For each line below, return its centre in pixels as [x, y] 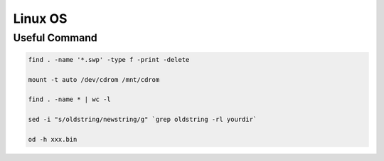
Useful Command [55, 38]
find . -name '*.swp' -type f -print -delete [109, 59]
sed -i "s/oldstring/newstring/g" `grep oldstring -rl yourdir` [143, 120]
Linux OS [40, 19]
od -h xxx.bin [53, 139]
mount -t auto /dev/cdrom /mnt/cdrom [94, 79]
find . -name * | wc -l [70, 99]
